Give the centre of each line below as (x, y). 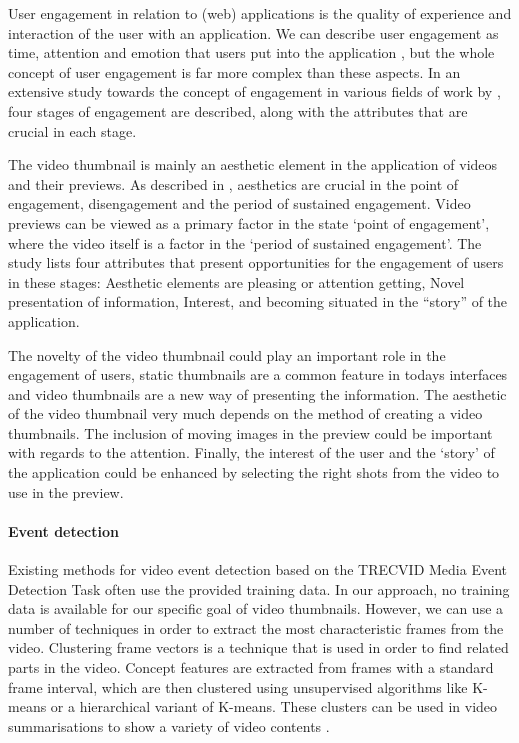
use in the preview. (66, 491)
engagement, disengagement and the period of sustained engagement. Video (239, 203)
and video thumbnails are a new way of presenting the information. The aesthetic (257, 393)
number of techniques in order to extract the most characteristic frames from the (256, 627)
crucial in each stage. (72, 130)
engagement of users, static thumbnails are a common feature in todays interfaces (258, 374)
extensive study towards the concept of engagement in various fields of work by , (254, 91)
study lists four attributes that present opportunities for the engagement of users (256, 262)
